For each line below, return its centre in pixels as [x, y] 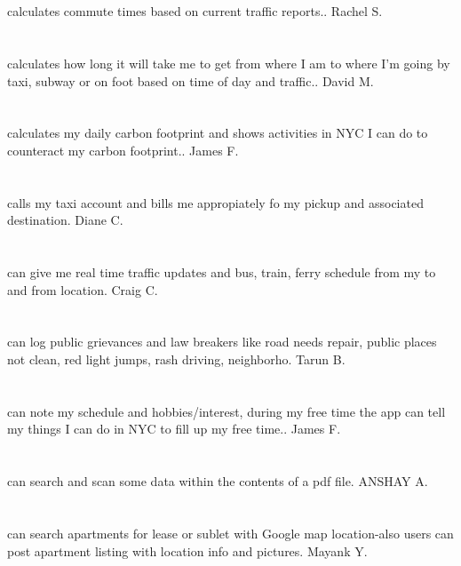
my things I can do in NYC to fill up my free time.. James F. [174, 429]
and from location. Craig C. [83, 289]
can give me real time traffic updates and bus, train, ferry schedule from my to [222, 272]
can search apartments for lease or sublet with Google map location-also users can [230, 533]
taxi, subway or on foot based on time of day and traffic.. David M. [191, 80]
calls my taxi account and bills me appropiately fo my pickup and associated [215, 202]
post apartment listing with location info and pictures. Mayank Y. [187, 550]
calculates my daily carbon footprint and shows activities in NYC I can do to [218, 133]
